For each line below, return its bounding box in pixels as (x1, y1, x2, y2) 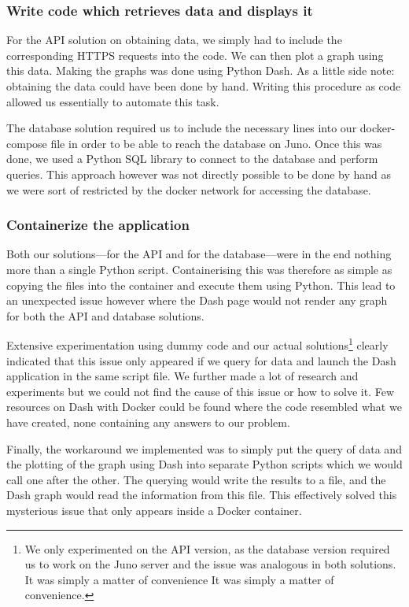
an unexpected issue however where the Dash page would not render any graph (6, 292, 388, 309)
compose (6, 135, 47, 151)
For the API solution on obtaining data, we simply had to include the (6, 31, 342, 48)
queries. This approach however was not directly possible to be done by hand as (6, 165, 392, 182)
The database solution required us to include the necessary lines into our (6, 120, 357, 136)
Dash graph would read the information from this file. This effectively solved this (6, 487, 397, 503)
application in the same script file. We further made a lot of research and (6, 368, 359, 384)
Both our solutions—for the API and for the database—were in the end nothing (6, 246, 392, 262)
